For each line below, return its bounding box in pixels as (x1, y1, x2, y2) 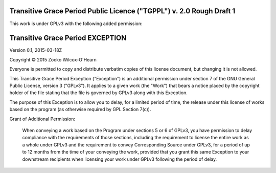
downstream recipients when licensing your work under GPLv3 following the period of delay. (22, 156, 217, 162)
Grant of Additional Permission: (9, 116, 75, 122)
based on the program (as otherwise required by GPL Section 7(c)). (9, 106, 151, 113)
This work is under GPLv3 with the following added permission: (9, 20, 143, 27)
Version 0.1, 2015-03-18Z (9, 47, 62, 53)
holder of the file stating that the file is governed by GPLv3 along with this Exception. (9, 90, 188, 96)
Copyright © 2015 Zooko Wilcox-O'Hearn (9, 56, 97, 62)
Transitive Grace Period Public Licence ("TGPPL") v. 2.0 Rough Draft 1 (9, 7, 236, 15)
